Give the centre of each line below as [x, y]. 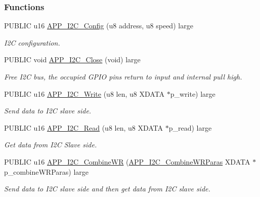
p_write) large [193, 93]
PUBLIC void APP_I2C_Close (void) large [72, 60]
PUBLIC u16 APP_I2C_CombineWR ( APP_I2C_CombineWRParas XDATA [127, 161]
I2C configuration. [32, 42]
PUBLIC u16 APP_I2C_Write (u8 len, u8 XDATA [84, 93]
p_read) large [190, 127]
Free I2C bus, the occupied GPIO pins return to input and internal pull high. [123, 76]
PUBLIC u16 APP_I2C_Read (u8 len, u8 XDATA [84, 127]
